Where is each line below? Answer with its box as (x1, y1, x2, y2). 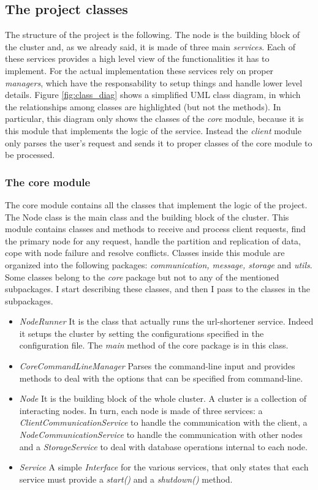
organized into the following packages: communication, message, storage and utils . (5, 258, 312, 271)
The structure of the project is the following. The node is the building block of (5, 28, 300, 41)
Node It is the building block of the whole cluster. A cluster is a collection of (19, 392, 307, 405)
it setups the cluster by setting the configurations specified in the (19, 326, 264, 339)
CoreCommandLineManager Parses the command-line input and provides (19, 360, 295, 372)
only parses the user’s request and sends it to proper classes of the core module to (5, 136, 312, 149)
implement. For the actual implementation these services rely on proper (5, 64, 274, 77)
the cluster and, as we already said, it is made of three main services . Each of (5, 40, 295, 53)
